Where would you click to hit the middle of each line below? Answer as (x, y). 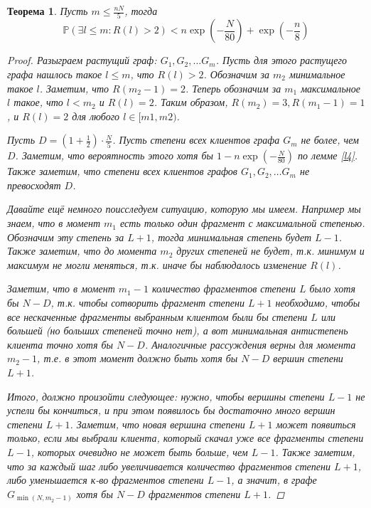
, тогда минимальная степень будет (231, 237)
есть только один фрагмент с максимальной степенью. (243, 223)
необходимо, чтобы (318, 303)
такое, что (38, 102)
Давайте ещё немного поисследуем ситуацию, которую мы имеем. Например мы (184, 209)
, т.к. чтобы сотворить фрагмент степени (147, 303)
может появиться (316, 424)
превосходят (34, 185)
